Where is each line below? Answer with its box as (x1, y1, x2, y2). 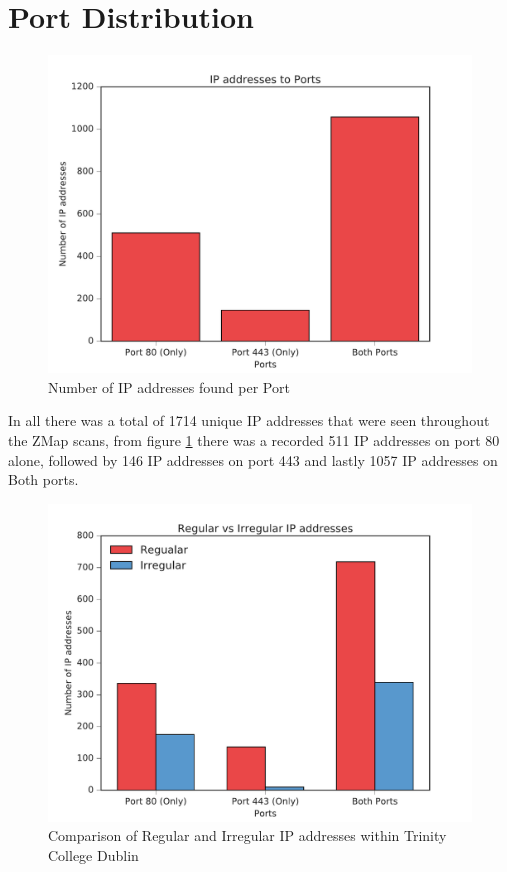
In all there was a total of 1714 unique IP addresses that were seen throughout (8, 410, 490, 431)
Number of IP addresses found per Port (48, 376, 290, 397)
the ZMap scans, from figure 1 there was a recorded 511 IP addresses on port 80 (8, 429, 500, 450)
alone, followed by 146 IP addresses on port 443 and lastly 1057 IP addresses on (8, 449, 498, 470)
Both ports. (8, 469, 79, 490)
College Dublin (48, 844, 139, 865)
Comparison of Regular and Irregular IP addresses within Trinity (48, 825, 447, 846)
